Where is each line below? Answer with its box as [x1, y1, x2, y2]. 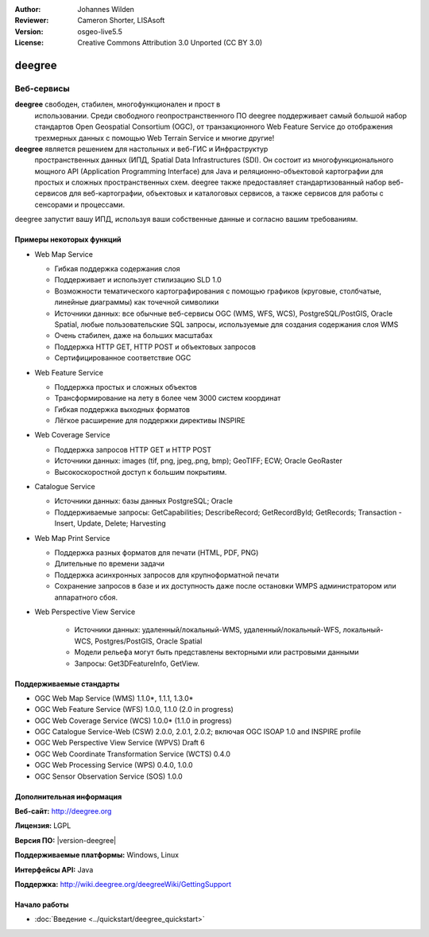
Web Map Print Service [34, 533, 110, 542]
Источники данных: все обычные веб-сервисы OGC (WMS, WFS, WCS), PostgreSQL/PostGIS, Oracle [54, 309, 393, 318]
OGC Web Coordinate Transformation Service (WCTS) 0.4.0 [34, 748, 230, 759]
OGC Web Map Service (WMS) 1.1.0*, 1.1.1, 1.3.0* [34, 693, 194, 703]
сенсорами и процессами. [34, 200, 126, 209]
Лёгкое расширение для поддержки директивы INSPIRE [54, 416, 245, 426]
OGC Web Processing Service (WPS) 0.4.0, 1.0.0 [34, 760, 193, 770]
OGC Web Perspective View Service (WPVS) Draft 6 [34, 738, 206, 748]
